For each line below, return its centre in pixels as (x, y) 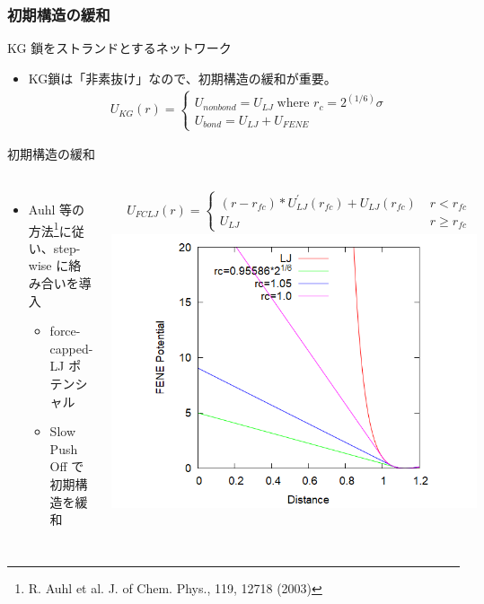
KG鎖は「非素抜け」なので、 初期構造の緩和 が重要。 (182, 78)
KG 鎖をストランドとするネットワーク (119, 48)
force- (65, 331)
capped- (71, 348)
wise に (48, 265)
